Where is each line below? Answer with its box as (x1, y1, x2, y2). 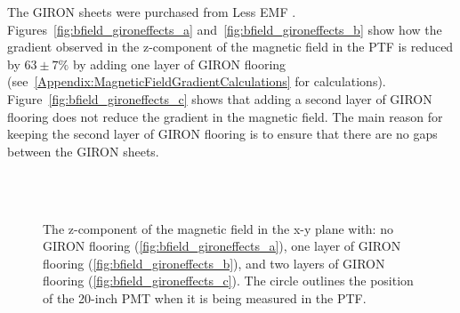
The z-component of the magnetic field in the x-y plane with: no (43, 219, 393, 237)
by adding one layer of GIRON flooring (72, 54, 286, 73)
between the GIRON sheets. (7, 141, 159, 160)
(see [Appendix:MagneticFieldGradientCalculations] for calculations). (7, 72, 386, 91)
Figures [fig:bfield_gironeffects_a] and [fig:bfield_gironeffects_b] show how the (7, 20, 442, 38)
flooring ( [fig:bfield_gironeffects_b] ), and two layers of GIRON (43, 253, 385, 272)
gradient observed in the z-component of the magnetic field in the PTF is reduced (7, 37, 454, 56)
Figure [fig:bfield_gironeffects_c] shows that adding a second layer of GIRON (7, 89, 432, 108)
